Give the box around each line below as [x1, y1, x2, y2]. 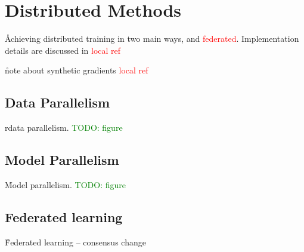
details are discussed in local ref [5, 44, 121, 56]
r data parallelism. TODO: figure [5, 121, 123, 134]
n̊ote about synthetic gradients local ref [5, 64, 148, 76]
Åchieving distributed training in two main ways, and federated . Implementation [5, 32, 299, 45]
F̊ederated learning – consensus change [5, 235, 146, 248]
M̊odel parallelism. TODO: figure [5, 178, 126, 190]
